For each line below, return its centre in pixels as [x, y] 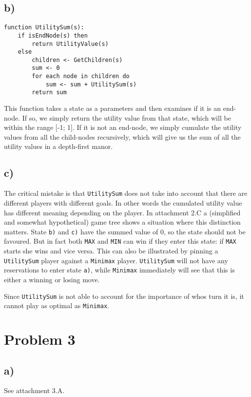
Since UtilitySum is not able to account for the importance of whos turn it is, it [124, 296]
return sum [49, 93]
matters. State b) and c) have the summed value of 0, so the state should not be [125, 231]
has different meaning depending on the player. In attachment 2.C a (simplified [122, 212]
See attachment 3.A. [34, 390]
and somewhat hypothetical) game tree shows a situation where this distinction [122, 222]
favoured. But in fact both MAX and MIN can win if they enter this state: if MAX [120, 241]
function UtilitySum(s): [44, 28]
